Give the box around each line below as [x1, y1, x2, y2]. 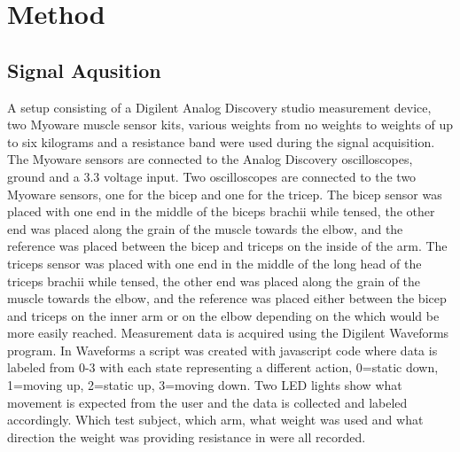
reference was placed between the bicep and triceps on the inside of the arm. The [7, 237, 448, 255]
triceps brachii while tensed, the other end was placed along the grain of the [7, 271, 420, 290]
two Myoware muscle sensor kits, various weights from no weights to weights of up [7, 115, 454, 134]
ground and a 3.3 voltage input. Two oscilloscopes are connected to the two [7, 167, 417, 185]
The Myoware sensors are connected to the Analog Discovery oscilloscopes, [7, 150, 413, 168]
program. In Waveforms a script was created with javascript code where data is [7, 340, 438, 359]
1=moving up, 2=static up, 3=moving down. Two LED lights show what [7, 376, 402, 394]
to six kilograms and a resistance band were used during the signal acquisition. [7, 132, 435, 151]
